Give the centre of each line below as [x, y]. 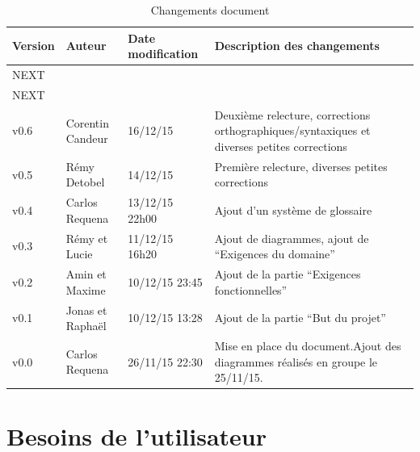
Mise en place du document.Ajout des [308, 345]
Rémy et [87, 238]
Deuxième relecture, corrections [292, 114]
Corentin [87, 122]
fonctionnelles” [251, 289]
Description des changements [297, 46]
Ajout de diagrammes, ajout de [292, 238]
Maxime [86, 289]
